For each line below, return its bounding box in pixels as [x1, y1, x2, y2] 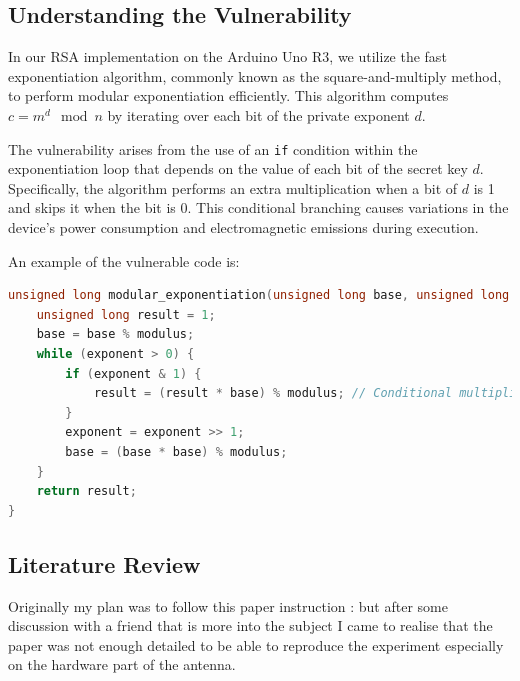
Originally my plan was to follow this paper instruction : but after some [8, 595, 448, 616]
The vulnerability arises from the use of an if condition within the [8, 138, 418, 159]
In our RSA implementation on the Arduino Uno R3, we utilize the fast [8, 46, 447, 67]
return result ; [36, 484, 137, 499]
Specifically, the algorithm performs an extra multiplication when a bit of [8, 177, 458, 198]
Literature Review [8, 548, 201, 579]
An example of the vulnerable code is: [8, 250, 240, 271]
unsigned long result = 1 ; [36, 307, 216, 322]
